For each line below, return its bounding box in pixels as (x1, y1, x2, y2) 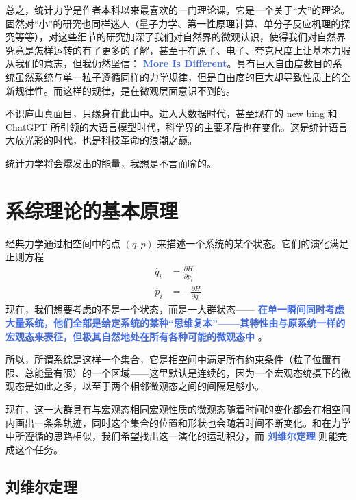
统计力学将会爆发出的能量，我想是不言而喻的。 (5, 155, 216, 170)
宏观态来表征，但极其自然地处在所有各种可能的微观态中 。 (5, 329, 268, 343)
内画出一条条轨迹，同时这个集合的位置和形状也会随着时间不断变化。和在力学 (5, 415, 351, 429)
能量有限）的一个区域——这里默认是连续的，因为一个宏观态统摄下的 (34, 365, 341, 379)
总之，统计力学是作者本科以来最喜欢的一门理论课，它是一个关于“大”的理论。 (5, 3, 351, 16)
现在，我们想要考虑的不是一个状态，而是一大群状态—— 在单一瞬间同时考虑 (5, 302, 344, 316)
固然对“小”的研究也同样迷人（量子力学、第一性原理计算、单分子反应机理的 (5, 16, 341, 30)
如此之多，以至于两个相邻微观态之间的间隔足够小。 (34, 379, 264, 393)
